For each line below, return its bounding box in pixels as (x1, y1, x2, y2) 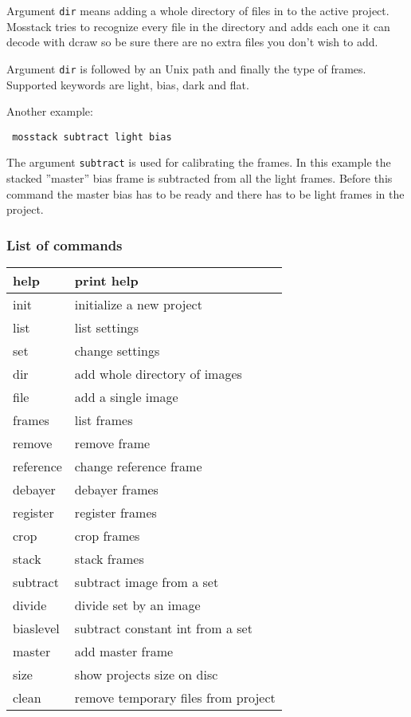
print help (74, 271, 139, 290)
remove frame (74, 434, 151, 452)
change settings (74, 341, 160, 360)
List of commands (6, 234, 123, 254)
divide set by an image (74, 596, 201, 614)
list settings (74, 318, 139, 337)
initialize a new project (74, 295, 202, 313)
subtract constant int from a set (74, 619, 252, 637)
